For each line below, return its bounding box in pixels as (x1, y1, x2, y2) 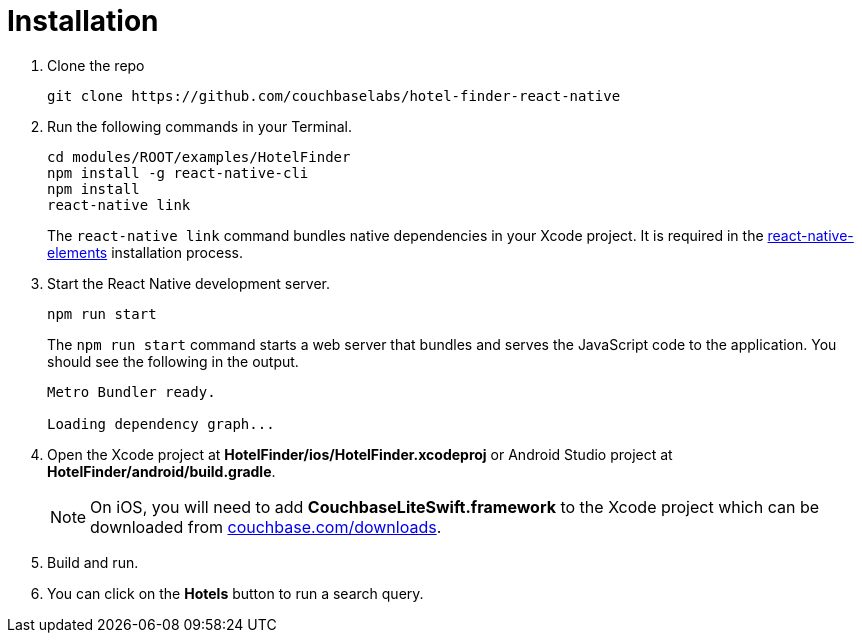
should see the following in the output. (47, 352, 299, 370)
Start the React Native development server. (47, 274, 331, 292)
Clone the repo (47, 56, 145, 74)
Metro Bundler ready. (47, 383, 216, 400)
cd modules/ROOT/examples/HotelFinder (47, 148, 351, 165)
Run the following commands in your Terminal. (47, 117, 353, 135)
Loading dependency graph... (47, 415, 275, 432)
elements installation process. (47, 243, 243, 261)
